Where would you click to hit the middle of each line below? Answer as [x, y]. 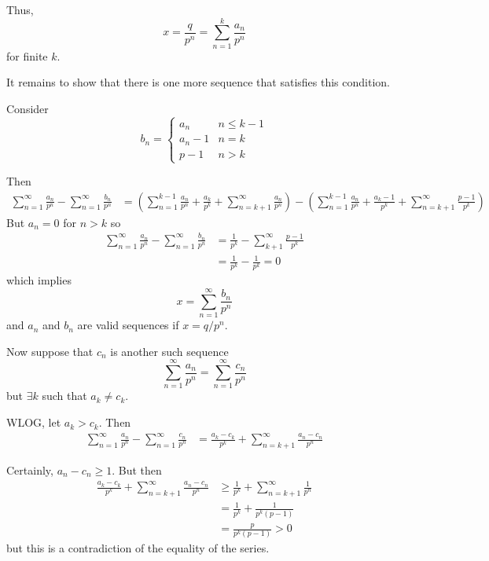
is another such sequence [169, 351]
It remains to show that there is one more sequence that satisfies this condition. [198, 82]
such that [64, 396]
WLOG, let [34, 422]
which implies [39, 280]
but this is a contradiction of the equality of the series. [138, 548]
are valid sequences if [128, 325]
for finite [27, 55]
